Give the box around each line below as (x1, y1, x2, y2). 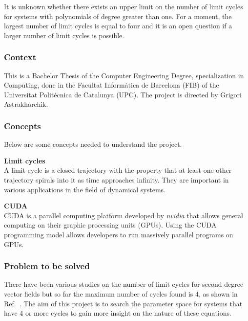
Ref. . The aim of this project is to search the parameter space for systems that (4, 298, 243, 308)
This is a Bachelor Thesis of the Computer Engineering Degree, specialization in (4, 70, 244, 80)
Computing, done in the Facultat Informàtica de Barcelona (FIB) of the (4, 80, 219, 90)
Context (4, 51, 37, 63)
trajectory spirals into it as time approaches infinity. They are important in (4, 174, 229, 184)
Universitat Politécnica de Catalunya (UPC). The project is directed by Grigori (4, 89, 242, 99)
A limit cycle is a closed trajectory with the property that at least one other (4, 165, 232, 175)
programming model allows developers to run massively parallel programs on (4, 229, 233, 239)
